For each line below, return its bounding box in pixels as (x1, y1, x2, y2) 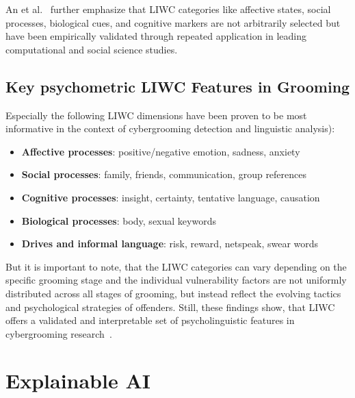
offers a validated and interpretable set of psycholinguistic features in (5, 313, 295, 327)
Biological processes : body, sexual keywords (21, 213, 216, 227)
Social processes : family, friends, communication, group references (21, 167, 307, 182)
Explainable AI (5, 366, 150, 395)
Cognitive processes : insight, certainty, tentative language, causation (21, 190, 320, 204)
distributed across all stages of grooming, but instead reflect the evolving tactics (5, 286, 341, 300)
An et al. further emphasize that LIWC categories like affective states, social (5, 2, 331, 16)
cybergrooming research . (5, 326, 112, 340)
